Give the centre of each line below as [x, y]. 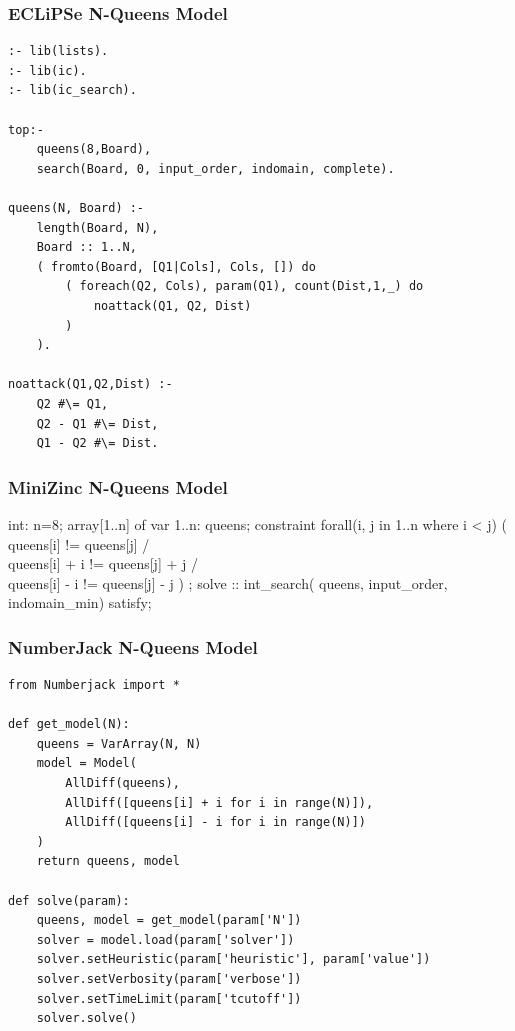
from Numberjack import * [94, 685]
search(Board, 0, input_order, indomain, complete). [215, 168]
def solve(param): [69, 900]
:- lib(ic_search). [72, 90]
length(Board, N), [97, 227]
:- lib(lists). [58, 51]
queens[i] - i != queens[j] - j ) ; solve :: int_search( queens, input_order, [228, 582]
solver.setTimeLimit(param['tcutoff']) [169, 998]
